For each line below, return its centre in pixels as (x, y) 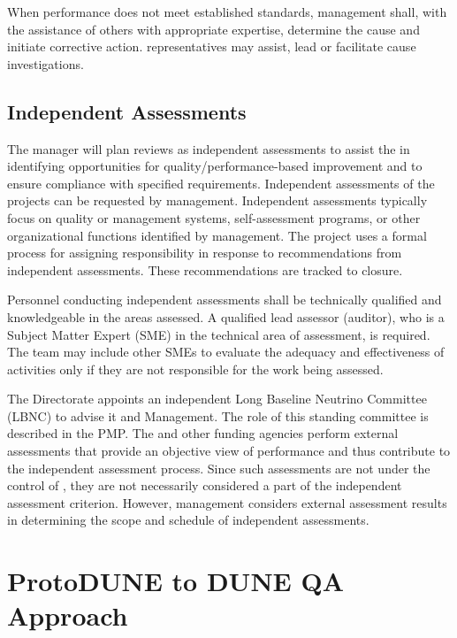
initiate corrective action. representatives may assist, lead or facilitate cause (212, 46)
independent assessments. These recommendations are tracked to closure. (205, 269)
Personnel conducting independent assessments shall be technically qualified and (225, 300)
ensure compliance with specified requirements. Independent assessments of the (221, 183)
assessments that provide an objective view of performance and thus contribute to (229, 451)
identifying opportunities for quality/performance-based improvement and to (215, 166)
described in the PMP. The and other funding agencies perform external (203, 433)
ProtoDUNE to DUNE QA (175, 581)
